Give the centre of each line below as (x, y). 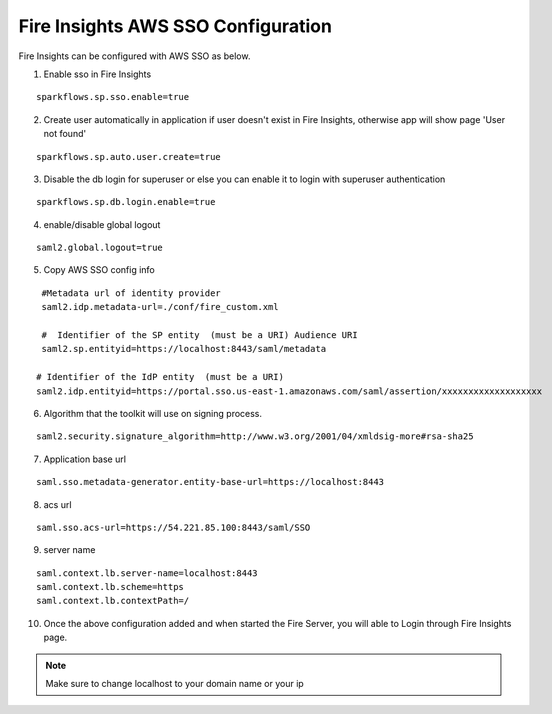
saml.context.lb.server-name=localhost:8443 (147, 573)
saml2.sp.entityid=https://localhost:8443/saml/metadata (184, 349)
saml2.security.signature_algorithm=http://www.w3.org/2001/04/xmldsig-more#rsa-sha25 (255, 436)
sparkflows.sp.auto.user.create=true (129, 156)
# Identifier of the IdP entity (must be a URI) (160, 377)
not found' (65, 134)
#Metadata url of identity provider (131, 293)
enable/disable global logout (102, 224)
